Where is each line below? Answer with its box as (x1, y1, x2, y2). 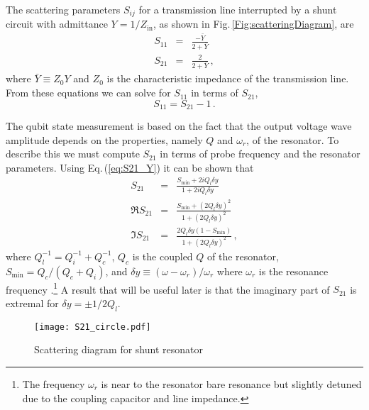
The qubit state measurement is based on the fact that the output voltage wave (6, 118, 352, 133)
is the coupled (132, 248, 193, 263)
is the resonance (258, 263, 329, 278)
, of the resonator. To (246, 132, 339, 147)
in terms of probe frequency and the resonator (160, 146, 360, 161)
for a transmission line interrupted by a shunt (138, 2, 337, 16)
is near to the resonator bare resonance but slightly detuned (101, 377, 362, 392)
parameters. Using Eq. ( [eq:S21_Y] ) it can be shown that (6, 160, 254, 174)
